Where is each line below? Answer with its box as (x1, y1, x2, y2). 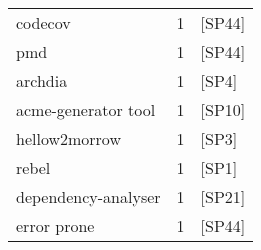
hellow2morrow (16, 127, 121, 150)
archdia (16, 69, 68, 92)
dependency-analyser (16, 185, 161, 208)
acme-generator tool (16, 98, 156, 121)
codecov (16, 11, 71, 34)
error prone (16, 214, 95, 237)
